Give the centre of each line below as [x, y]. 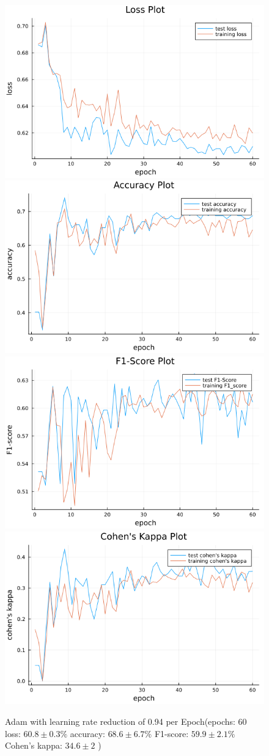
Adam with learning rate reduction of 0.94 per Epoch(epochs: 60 [126, 721]
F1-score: [171, 733]
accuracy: [87, 733]
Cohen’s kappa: [34, 745]
